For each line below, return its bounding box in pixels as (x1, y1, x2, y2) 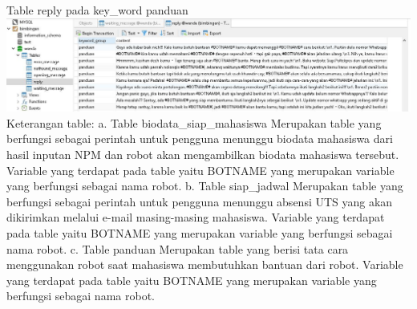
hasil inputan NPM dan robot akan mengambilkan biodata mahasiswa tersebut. (6, 146, 399, 163)
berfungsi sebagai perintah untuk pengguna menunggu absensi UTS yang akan (6, 193, 393, 209)
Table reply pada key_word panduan (6, 2, 188, 18)
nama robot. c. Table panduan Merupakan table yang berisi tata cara (6, 240, 349, 257)
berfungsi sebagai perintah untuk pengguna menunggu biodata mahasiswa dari (6, 130, 393, 147)
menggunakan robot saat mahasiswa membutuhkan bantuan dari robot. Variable (6, 256, 403, 273)
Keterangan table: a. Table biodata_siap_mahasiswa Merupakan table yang (6, 114, 382, 131)
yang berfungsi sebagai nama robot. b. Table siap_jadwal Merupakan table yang (6, 177, 403, 194)
